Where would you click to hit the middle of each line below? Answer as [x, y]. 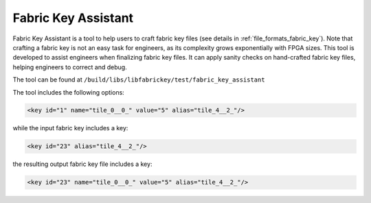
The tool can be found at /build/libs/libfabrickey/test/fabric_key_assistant [139, 80]
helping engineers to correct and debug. [70, 67]
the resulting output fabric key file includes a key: [82, 164]
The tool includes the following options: [69, 92]
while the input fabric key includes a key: [70, 128]
